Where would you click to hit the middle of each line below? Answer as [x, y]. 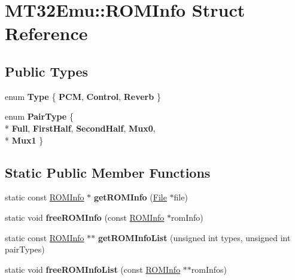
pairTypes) [25, 249]
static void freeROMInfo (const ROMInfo [85, 217]
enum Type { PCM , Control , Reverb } [83, 96]
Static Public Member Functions [108, 172]
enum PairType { [39, 116]
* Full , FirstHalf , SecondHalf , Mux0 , [80, 128]
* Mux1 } [24, 140]
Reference [46, 33]
